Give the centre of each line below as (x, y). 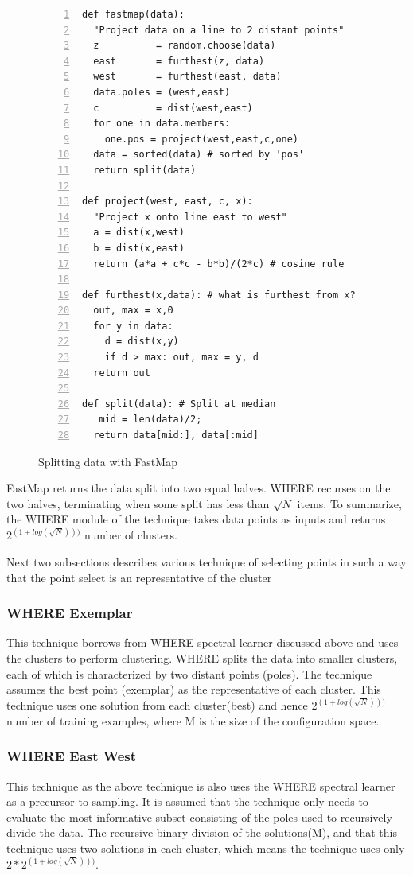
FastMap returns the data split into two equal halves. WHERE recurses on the (199, 488)
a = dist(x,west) (139, 233)
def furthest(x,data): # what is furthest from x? (219, 295)
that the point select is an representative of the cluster (139, 577)
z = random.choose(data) (185, 46)
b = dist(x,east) (139, 248)
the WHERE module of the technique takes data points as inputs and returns (196, 519)
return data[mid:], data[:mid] (176, 436)
